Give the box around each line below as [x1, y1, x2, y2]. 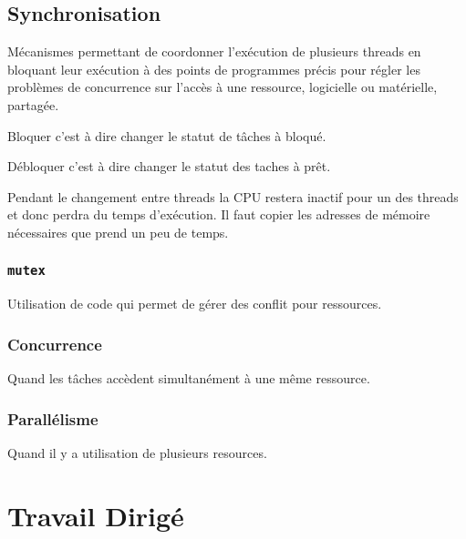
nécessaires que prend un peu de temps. [7, 222, 229, 241]
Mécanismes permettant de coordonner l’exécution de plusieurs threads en [7, 42, 421, 61]
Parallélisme [7, 407, 98, 430]
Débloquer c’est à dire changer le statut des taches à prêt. [7, 157, 331, 176]
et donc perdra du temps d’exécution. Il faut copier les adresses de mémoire [7, 205, 430, 224]
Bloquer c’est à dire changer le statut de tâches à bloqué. [7, 126, 326, 145]
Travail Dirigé [7, 496, 184, 534]
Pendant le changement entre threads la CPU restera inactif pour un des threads [7, 187, 459, 206]
